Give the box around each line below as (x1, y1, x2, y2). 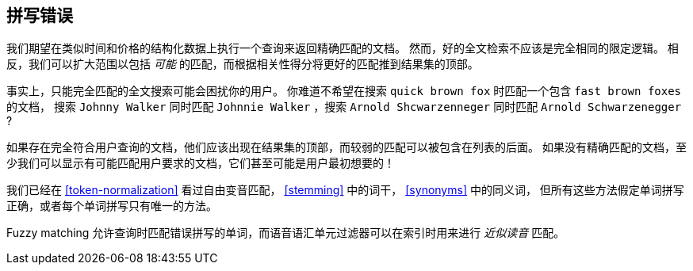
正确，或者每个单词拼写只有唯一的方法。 (6, 199, 217, 213)
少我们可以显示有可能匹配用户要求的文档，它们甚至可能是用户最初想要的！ (6, 156, 395, 170)
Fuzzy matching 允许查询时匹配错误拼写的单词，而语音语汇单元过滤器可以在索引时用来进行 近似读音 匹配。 (6, 226, 565, 240)
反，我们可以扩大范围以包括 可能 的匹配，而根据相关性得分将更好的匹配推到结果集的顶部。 (6, 57, 479, 71)
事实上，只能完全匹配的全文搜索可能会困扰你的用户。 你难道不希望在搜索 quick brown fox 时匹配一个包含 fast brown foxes (6, 84, 682, 98)
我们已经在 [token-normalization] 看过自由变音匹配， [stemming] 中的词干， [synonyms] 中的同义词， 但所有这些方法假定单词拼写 (6, 183, 684, 197)
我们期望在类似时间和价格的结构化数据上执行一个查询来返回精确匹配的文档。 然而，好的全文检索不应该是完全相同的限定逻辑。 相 (6, 41, 679, 55)
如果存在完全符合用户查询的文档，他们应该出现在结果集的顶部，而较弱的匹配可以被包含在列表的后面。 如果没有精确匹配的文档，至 (6, 140, 687, 155)
